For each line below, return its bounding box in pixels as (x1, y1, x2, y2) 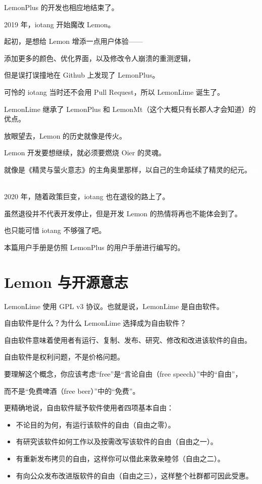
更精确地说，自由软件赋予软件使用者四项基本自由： (4, 402, 174, 413)
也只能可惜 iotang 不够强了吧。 (4, 225, 106, 235)
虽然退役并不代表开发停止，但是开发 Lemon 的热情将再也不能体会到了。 (4, 208, 242, 218)
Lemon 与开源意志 (4, 271, 128, 292)
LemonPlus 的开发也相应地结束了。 (4, 2, 119, 12)
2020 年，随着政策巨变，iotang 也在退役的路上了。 (4, 191, 170, 202)
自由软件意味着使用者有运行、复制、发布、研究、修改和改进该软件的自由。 (4, 334, 251, 345)
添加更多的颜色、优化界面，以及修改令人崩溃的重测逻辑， (4, 52, 195, 63)
